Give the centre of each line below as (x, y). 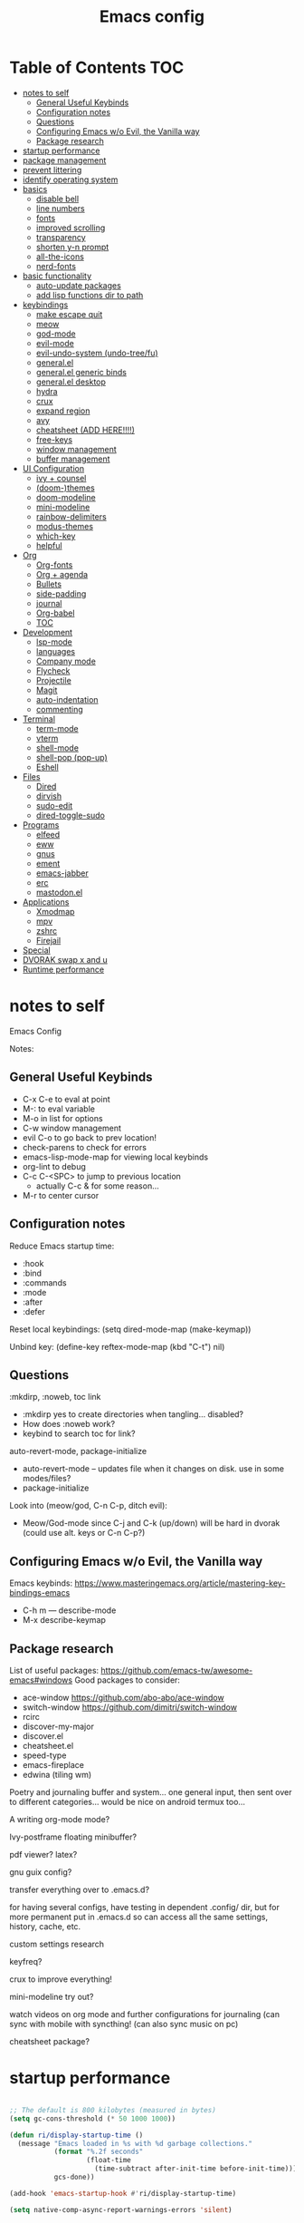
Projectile (54, 680)
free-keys (54, 439)
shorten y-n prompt (72, 247)
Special (37, 950)
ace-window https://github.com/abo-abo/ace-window (123, 1697)
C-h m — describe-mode (69, 1610)
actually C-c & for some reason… (98, 1186)
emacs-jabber (62, 873)
